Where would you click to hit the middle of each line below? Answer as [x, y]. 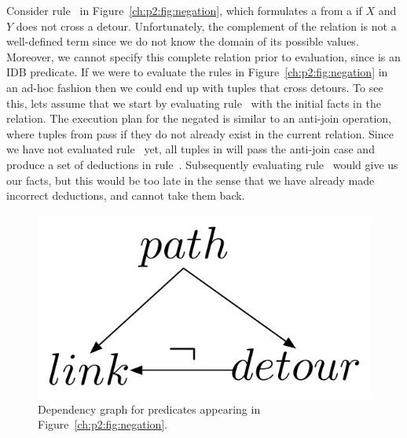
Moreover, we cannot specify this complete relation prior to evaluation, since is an [203, 56]
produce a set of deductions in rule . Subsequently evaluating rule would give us [202, 164]
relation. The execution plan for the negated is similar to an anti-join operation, [199, 118]
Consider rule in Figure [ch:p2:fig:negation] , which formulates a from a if [184, 10]
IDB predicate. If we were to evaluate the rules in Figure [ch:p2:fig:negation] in [197, 72]
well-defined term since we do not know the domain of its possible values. [183, 41]
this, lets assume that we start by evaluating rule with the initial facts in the [194, 103]
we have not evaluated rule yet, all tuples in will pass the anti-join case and [191, 149]
